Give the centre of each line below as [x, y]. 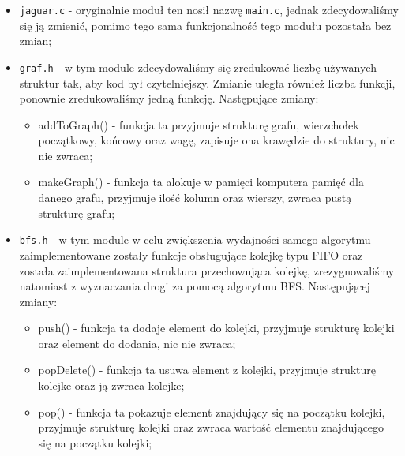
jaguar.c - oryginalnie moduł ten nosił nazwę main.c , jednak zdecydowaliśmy [209, 9]
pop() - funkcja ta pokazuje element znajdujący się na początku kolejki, [212, 411]
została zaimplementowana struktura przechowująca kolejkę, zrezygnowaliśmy [207, 270]
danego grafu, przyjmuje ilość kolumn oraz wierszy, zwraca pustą [195, 198]
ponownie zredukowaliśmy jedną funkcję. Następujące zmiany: [169, 98]
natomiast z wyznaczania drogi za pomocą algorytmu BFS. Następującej [195, 286]
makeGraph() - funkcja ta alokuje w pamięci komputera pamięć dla [201, 182]
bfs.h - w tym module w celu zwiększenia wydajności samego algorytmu [195, 239]
